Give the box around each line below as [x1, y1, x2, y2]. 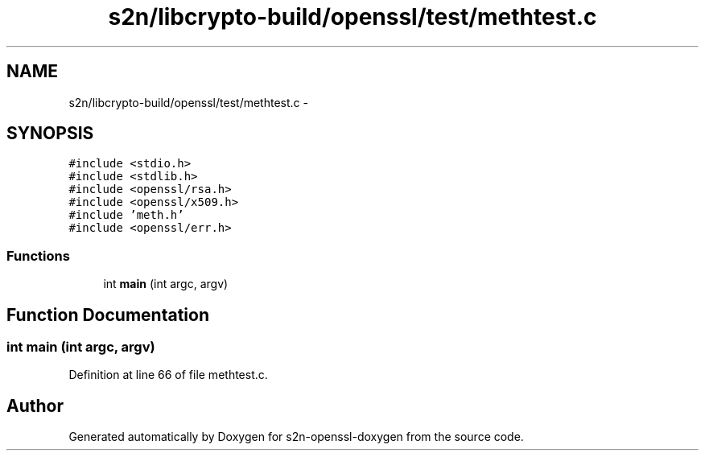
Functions [6, 247, 70, 264]
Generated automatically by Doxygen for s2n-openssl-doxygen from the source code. [68, 430, 524, 444]
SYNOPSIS [6, 123, 94, 144]
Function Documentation [6, 304, 209, 325]
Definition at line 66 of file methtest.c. [68, 368, 268, 382]
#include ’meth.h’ [68, 208, 184, 222]
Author [6, 395, 64, 416]
